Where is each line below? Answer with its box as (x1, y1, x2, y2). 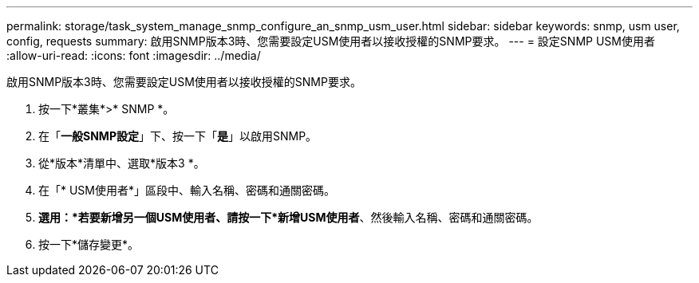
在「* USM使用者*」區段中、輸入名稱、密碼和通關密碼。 (38, 183, 336, 197)
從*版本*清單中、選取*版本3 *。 (38, 156, 205, 170)
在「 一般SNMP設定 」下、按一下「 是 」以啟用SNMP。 (38, 129, 318, 143)
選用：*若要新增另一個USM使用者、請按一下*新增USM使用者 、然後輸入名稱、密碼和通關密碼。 (38, 210, 539, 224)
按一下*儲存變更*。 (38, 238, 140, 251)
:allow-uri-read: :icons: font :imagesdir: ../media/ (6, 49, 261, 62)
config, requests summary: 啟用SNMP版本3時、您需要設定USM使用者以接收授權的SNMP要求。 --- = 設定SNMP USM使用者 (6, 34, 655, 48)
